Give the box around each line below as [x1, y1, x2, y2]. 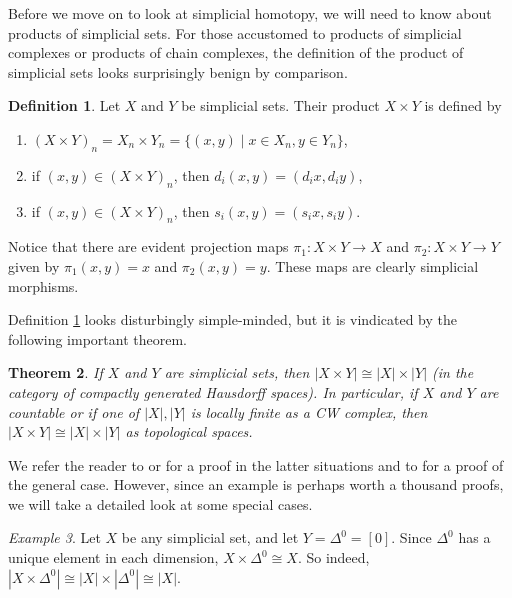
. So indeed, [297, 547, 370, 568]
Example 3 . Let [8, 527, 101, 548]
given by [8, 255, 60, 276]
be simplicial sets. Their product [181, 95, 380, 116]
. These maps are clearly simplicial [266, 255, 479, 276]
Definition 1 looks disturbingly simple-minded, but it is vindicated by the [8, 309, 457, 330]
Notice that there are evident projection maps [8, 236, 289, 257]
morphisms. [8, 275, 79, 296]
